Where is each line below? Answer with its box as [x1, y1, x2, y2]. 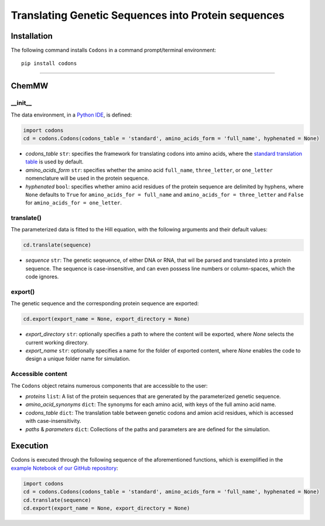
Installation [11, 31, 53, 41]
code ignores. [25, 273, 59, 281]
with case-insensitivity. [25, 418, 81, 425]
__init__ [11, 99, 32, 107]
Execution [11, 441, 49, 451]
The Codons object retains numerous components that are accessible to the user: [11, 382, 208, 389]
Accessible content [11, 370, 67, 378]
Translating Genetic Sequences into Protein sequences [11, 9, 285, 22]
